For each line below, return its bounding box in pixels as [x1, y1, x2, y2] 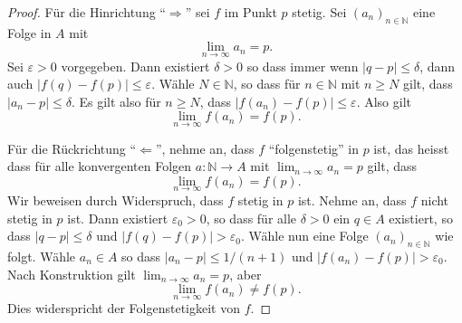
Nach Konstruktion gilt [7, 264, 136, 283]
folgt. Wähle [7, 247, 76, 265]
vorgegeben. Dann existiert [61, 56, 210, 75]
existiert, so [389, 208, 453, 227]
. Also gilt [356, 91, 411, 110]
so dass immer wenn [246, 56, 359, 75]
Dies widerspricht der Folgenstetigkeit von [7, 299, 241, 318]
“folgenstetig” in [268, 138, 359, 157]
